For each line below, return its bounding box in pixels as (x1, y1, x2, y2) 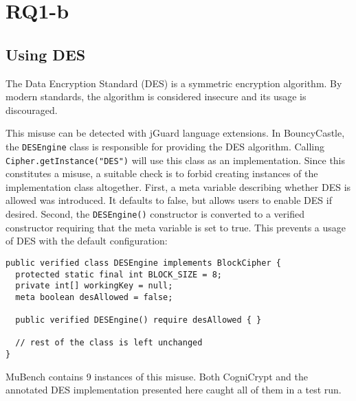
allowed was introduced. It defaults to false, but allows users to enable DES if (5, 193, 332, 207)
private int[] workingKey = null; (15, 281, 173, 291)
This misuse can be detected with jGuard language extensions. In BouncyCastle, (5, 126, 345, 140)
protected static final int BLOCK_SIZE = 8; (15, 269, 222, 279)
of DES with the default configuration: (5, 233, 168, 248)
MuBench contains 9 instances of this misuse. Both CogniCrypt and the (5, 369, 308, 383)
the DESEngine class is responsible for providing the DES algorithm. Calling (5, 139, 325, 153)
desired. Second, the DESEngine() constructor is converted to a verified (5, 207, 305, 221)
